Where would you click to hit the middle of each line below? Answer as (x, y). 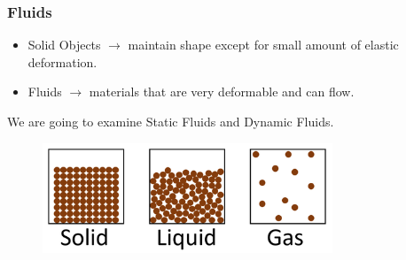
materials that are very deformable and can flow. (222, 92)
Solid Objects (64, 45)
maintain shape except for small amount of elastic (263, 45)
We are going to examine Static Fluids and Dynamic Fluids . (171, 121)
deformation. (62, 61)
